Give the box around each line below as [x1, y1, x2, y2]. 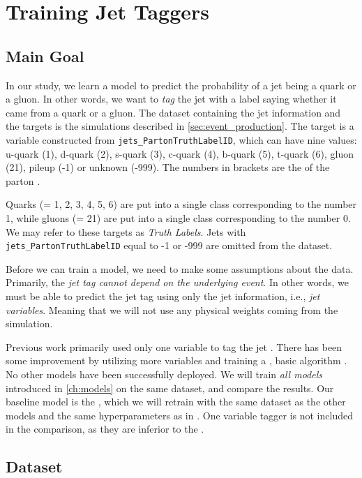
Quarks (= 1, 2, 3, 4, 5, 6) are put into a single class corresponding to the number [6, 197, 357, 211]
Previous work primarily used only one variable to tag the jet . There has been [6, 339, 342, 354]
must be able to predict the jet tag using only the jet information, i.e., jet [6, 289, 320, 304]
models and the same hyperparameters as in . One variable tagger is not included [6, 408, 353, 422]
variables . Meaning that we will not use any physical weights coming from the [6, 302, 338, 317]
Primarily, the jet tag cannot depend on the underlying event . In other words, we [6, 275, 349, 290]
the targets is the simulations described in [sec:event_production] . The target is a [6, 119, 354, 133]
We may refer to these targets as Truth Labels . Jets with [6, 224, 246, 239]
